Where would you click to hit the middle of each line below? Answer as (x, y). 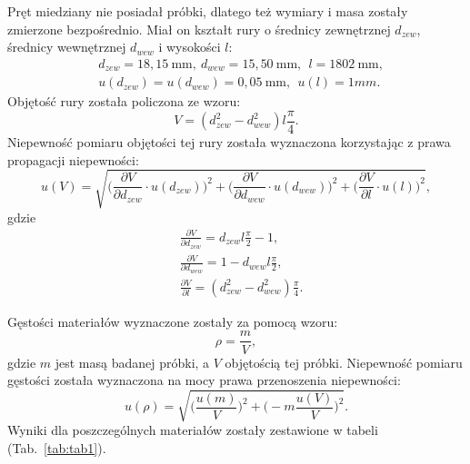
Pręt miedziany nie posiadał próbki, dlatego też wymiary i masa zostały (208, 11)
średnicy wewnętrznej (67, 47)
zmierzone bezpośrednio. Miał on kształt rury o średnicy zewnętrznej (199, 29)
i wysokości (190, 47)
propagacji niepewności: (73, 159)
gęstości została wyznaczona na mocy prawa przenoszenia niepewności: (204, 380)
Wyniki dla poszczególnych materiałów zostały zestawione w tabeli (193, 430)
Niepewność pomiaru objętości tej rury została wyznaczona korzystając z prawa (229, 141)
